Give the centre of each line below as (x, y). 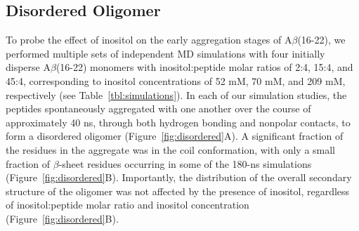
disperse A (28, 67)
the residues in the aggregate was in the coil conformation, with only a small (171, 149)
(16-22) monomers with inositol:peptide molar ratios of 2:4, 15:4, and (204, 67)
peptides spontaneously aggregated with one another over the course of (158, 108)
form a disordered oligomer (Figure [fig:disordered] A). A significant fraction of (175, 136)
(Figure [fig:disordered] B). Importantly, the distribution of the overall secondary (179, 177)
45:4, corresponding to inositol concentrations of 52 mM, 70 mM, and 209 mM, (176, 80)
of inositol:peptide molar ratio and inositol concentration (128, 205)
